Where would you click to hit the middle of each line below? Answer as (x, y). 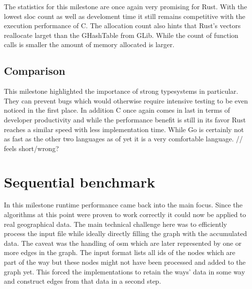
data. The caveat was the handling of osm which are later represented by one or (123, 243)
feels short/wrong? (32, 148)
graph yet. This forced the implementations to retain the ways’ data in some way (125, 271)
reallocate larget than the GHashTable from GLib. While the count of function (121, 35)
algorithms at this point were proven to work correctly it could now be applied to (125, 214)
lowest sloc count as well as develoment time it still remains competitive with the (125, 16)
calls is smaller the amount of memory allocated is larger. (89, 44)
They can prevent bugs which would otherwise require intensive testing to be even (126, 100)
